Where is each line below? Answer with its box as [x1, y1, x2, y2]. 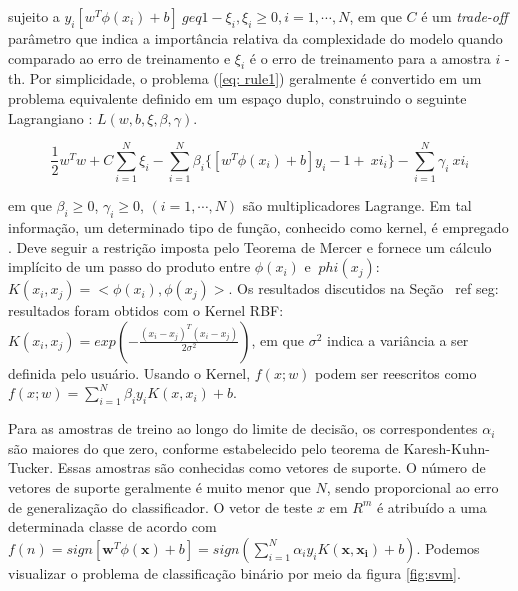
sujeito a [8, 6, 60, 26]
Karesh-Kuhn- [403, 437, 490, 458]
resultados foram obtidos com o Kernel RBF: [8, 300, 284, 321]
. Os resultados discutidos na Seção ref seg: [228, 278, 499, 299]
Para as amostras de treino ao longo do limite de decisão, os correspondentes [8, 418, 478, 439]
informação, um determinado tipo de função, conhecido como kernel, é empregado [8, 217, 509, 238]
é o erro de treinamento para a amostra [249, 47, 491, 68]
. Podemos [416, 537, 480, 558]
